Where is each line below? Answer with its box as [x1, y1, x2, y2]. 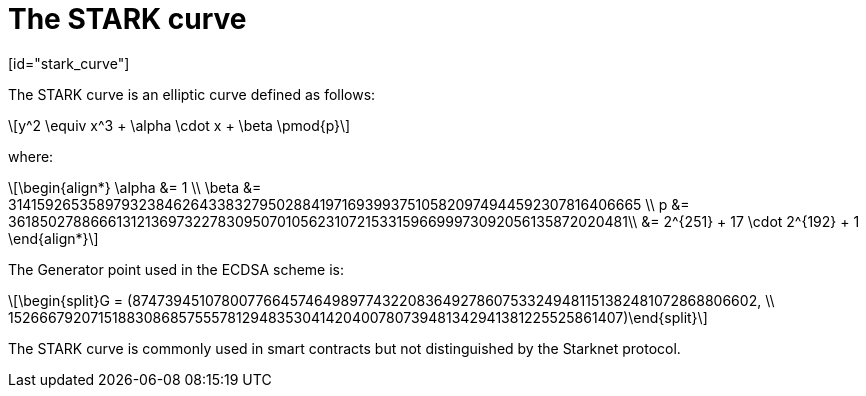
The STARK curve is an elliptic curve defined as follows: [8, 85, 376, 103]
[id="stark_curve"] [8, 54, 130, 72]
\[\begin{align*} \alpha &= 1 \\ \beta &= [8, 178, 262, 196]
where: [8, 147, 54, 165]
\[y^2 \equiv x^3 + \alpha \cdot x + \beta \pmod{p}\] [8, 116, 351, 134]
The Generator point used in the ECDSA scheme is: [8, 260, 345, 278]
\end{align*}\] [8, 229, 99, 247]
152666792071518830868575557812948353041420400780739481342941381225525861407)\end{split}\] [8, 308, 708, 326]
